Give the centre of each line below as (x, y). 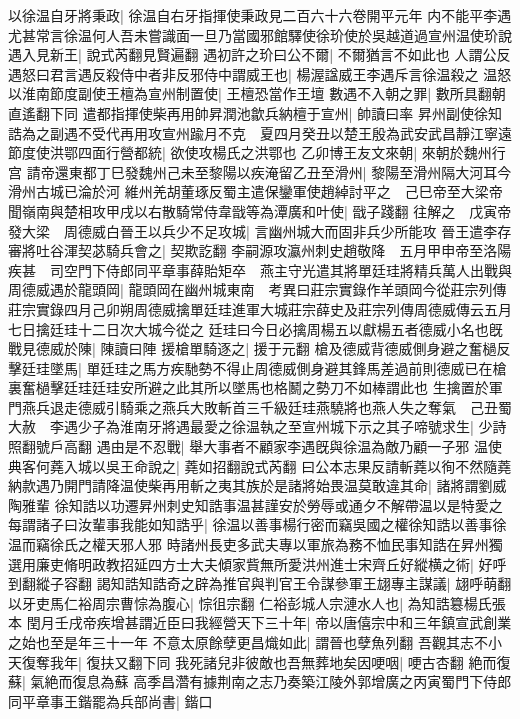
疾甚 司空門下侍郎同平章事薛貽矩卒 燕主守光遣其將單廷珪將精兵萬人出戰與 (260, 269)
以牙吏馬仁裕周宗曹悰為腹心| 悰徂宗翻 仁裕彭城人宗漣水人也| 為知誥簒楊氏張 (257, 602)
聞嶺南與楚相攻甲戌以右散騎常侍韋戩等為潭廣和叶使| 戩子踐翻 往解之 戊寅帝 (260, 210)
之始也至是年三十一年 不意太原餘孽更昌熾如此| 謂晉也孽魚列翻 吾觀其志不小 (255, 642)
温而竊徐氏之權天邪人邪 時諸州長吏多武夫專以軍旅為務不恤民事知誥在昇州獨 (255, 544)
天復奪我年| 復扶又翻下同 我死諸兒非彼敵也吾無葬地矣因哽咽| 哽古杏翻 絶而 (252, 661)
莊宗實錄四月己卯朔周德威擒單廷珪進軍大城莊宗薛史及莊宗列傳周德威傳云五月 (260, 308)
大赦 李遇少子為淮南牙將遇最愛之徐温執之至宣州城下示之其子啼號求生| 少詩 (257, 426)
